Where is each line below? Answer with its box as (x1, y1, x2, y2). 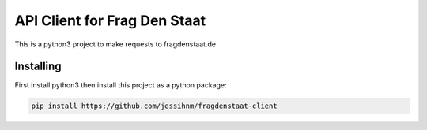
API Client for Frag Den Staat (14, 12, 206, 29)
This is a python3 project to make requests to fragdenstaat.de (14, 39, 217, 49)
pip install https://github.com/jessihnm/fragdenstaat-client (31, 102, 278, 110)
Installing (14, 60, 62, 73)
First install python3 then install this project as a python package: (14, 80, 227, 90)
